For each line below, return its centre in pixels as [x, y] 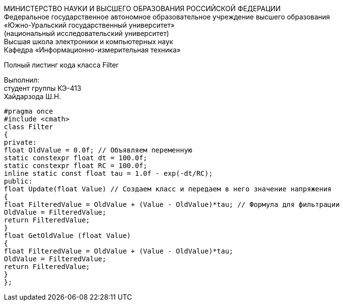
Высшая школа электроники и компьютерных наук [89, 42]
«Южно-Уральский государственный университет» [89, 25]
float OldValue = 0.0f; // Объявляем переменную [98, 150]
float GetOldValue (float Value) [68, 236]
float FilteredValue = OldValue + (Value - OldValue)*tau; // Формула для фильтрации [172, 204]
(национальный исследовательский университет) [86, 33]
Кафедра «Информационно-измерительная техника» [92, 50]
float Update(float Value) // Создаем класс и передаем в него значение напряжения [168, 189]
